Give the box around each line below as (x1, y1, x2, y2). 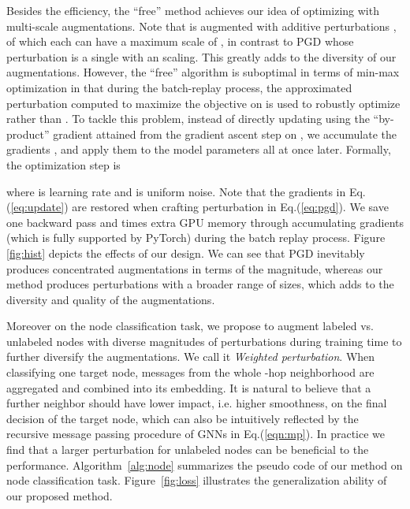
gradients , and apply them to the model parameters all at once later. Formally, (6, 141, 391, 158)
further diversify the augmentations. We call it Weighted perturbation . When (6, 348, 375, 365)
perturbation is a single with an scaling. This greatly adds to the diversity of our (6, 48, 397, 65)
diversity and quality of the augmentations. (6, 291, 215, 307)
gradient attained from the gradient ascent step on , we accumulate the (53, 125, 397, 142)
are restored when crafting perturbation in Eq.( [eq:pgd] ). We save (72, 199, 389, 215)
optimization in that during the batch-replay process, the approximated (6, 79, 352, 95)
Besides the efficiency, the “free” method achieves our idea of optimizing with (6, 2, 379, 18)
